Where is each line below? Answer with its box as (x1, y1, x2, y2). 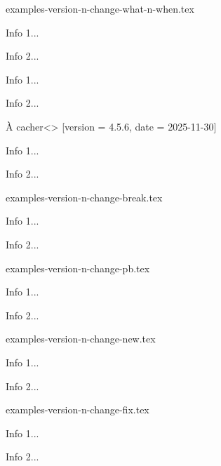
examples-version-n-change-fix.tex (6, 402, 149, 417)
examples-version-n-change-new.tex (6, 331, 156, 346)
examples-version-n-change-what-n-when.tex (6, 1, 194, 15)
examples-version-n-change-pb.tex (6, 260, 150, 275)
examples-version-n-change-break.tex (6, 189, 163, 204)
